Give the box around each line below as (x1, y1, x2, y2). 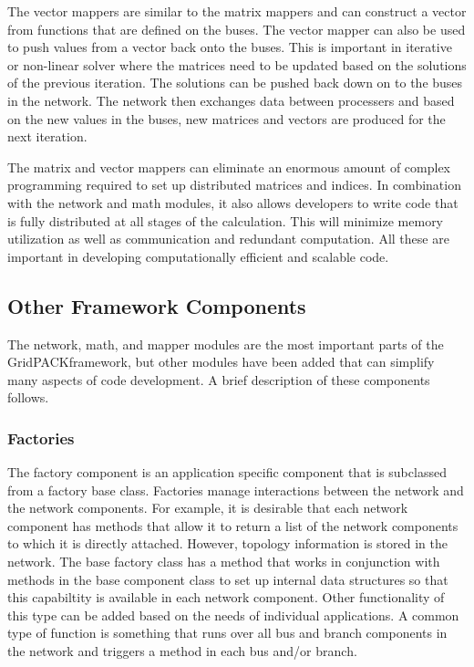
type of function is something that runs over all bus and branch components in (7, 623, 448, 642)
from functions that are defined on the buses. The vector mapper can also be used (7, 19, 466, 38)
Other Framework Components (7, 291, 306, 319)
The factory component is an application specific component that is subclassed (7, 463, 447, 482)
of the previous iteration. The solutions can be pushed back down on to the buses (7, 73, 463, 92)
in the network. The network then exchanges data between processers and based (7, 90, 455, 109)
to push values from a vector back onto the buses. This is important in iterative (7, 37, 452, 57)
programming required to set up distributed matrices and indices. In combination (7, 175, 461, 194)
